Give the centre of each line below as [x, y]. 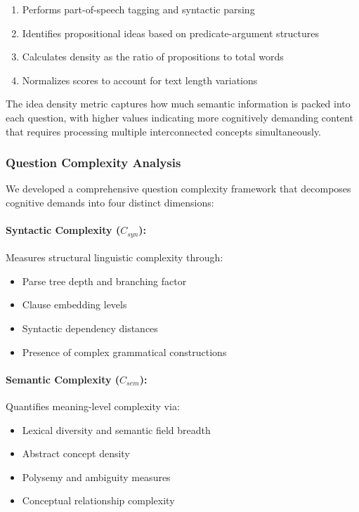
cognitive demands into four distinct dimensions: [110, 202]
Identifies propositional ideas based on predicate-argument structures [171, 33]
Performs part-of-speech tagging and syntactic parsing [138, 9]
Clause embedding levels [74, 304]
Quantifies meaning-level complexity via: [93, 406]
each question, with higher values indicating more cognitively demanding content [179, 117]
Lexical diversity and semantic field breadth [116, 429]
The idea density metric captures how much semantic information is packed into [178, 104]
